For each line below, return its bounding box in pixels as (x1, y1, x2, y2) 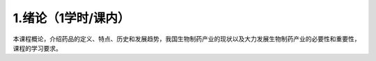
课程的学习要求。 (13, 44, 62, 52)
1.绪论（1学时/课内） (13, 10, 130, 26)
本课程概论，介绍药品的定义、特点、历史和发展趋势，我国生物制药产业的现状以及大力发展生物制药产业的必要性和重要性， (13, 35, 361, 43)
